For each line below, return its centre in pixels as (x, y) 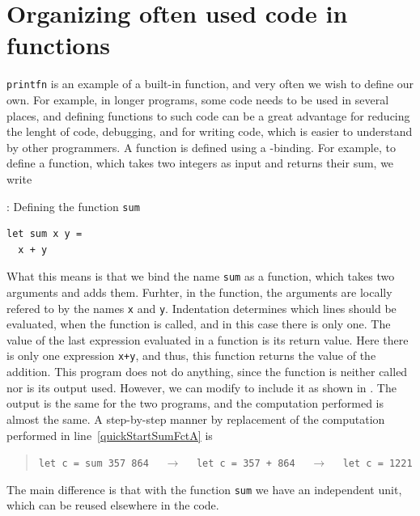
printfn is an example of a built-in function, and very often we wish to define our (210, 84)
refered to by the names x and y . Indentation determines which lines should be (202, 308)
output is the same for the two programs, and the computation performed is (195, 403)
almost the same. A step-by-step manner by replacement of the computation (196, 419)
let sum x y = (45, 234)
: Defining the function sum (73, 206)
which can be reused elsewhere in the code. (113, 505)
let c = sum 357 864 (93, 464)
